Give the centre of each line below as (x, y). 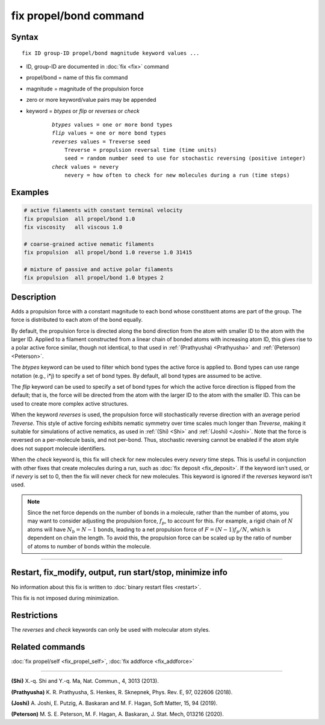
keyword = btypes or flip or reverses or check (83, 111)
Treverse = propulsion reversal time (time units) (141, 150)
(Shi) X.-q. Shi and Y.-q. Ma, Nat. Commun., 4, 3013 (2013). (85, 681)
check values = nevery (85, 167)
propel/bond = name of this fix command (77, 78)
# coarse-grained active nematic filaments (89, 244)
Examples (30, 193)
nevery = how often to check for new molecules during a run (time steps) (177, 175)
